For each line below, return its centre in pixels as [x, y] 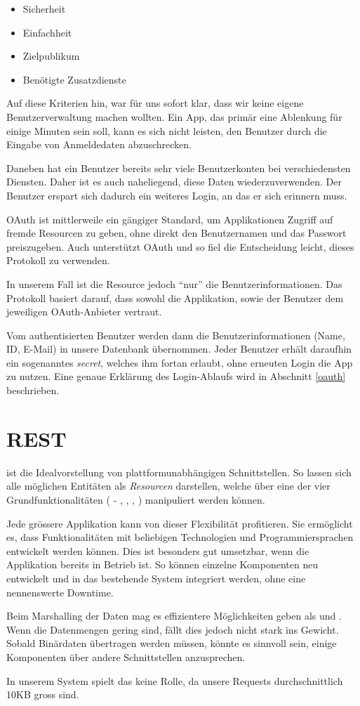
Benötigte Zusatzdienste [74, 79]
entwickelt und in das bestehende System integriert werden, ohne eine [156, 578]
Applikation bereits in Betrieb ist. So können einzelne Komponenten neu [162, 564]
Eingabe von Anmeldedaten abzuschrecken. [99, 144]
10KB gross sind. [43, 694]
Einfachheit [47, 32]
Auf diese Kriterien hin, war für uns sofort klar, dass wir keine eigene [155, 103]
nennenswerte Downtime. [60, 592]
